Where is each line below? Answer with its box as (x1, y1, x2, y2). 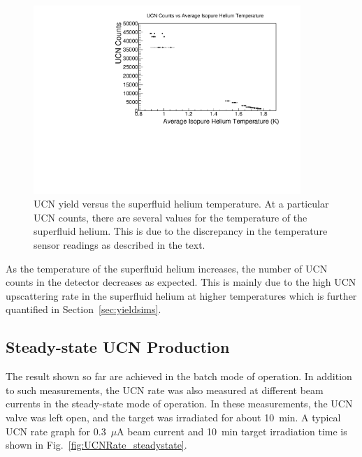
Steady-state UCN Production (6, 336, 230, 358)
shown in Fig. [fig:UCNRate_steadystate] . (6, 437, 187, 452)
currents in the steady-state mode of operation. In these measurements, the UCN (6, 396, 353, 411)
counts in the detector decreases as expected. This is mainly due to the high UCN (6, 275, 356, 289)
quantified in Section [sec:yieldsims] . (6, 302, 161, 317)
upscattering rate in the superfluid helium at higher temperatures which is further (6, 288, 357, 303)
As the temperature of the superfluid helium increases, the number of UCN (6, 261, 328, 275)
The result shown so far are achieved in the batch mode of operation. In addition (6, 369, 352, 384)
